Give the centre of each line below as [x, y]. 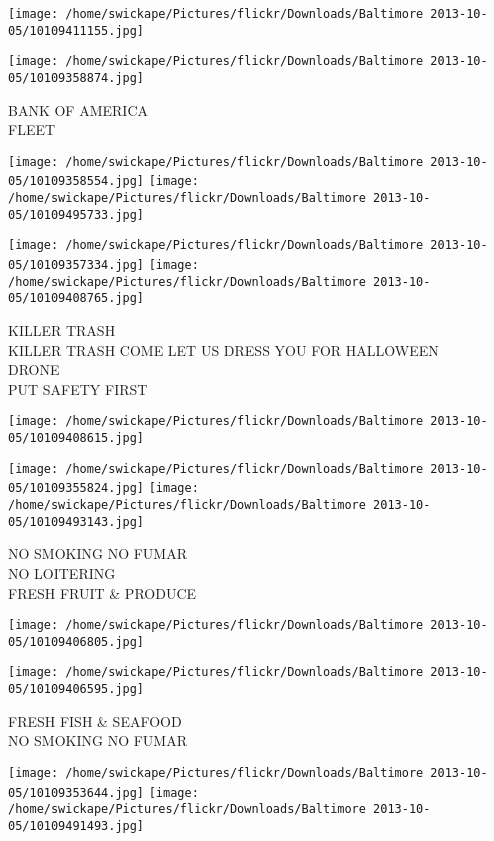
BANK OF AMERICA [78, 109]
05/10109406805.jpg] [76, 641]
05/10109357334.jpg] [76, 265]
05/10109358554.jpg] [76, 181]
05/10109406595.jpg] [76, 689]
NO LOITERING [62, 572]
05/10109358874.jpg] [76, 77]
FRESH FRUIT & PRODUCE [102, 592]
